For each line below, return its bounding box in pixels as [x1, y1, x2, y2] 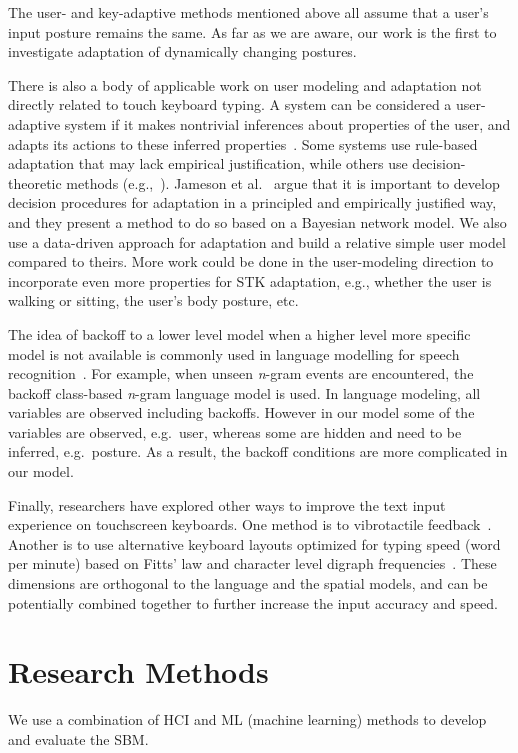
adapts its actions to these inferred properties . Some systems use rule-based [8, 133, 478, 154]
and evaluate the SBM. [8, 728, 149, 749]
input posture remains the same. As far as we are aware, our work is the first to [8, 21, 497, 42]
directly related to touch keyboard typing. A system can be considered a [8, 94, 452, 115]
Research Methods [8, 651, 269, 692]
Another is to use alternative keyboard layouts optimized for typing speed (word [8, 533, 501, 554]
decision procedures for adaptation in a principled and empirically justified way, [8, 192, 497, 213]
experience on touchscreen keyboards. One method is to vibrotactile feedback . [8, 514, 492, 535]
